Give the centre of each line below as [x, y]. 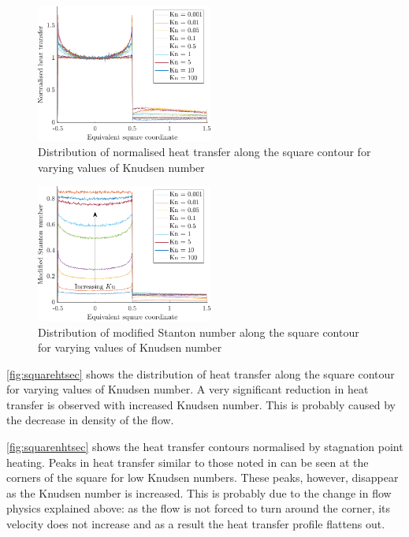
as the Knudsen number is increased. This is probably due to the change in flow [199, 492]
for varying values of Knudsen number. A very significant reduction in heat [188, 389]
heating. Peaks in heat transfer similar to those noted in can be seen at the [188, 462]
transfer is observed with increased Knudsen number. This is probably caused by [201, 404]
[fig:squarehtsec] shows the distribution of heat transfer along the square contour [201, 373]
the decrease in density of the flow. [90, 420]
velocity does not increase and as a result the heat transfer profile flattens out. [196, 524]
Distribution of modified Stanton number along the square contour [199, 332]
